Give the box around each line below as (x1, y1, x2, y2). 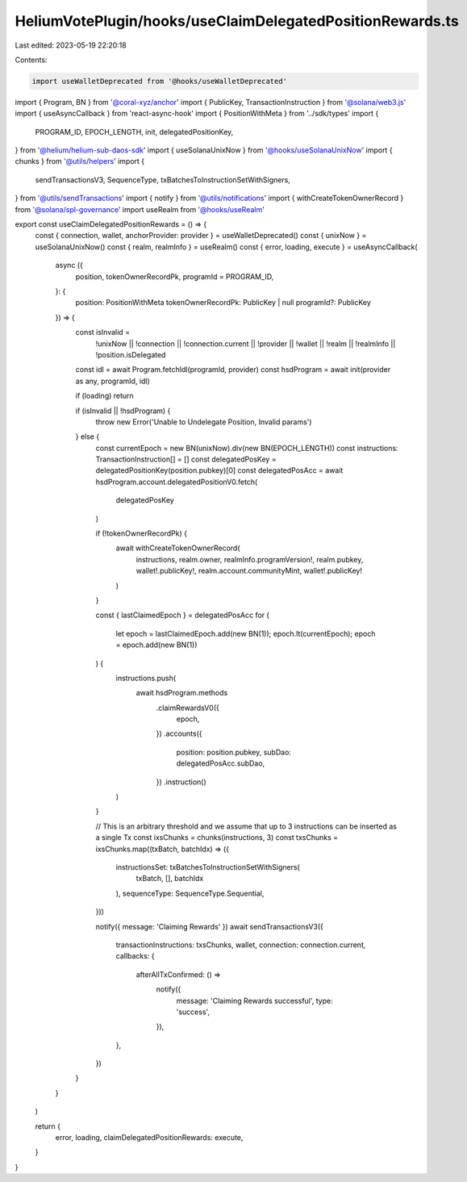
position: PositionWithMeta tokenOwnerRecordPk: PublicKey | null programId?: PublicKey (75, 298, 371, 307)
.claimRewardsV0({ (156, 703, 219, 712)
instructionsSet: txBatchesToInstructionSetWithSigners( (115, 862, 300, 871)
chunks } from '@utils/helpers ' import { (15, 157, 145, 166)
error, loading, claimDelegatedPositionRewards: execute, (55, 1133, 244, 1142)
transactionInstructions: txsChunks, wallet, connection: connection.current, (115, 940, 366, 950)
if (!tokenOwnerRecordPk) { (95, 528, 187, 538)
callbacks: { (115, 951, 155, 961)
